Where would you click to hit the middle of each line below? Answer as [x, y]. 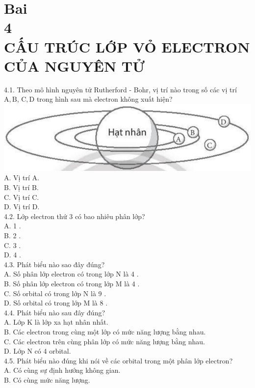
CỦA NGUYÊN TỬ [75, 66]
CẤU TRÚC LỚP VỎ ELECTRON [127, 46]
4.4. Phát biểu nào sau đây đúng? [55, 312]
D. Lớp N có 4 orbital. [38, 351]
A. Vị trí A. [22, 178]
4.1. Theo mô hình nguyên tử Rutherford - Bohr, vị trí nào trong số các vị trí [120, 89]
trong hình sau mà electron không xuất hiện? [104, 99]
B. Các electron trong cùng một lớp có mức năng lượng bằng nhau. [105, 331]
